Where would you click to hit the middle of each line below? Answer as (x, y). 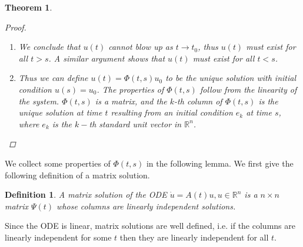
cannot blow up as (141, 47)
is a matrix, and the (131, 101)
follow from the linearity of (248, 89)
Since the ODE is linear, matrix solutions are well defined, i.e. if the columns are (150, 226)
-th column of (198, 101)
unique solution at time (60, 112)
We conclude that (49, 47)
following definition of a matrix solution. (77, 175)
